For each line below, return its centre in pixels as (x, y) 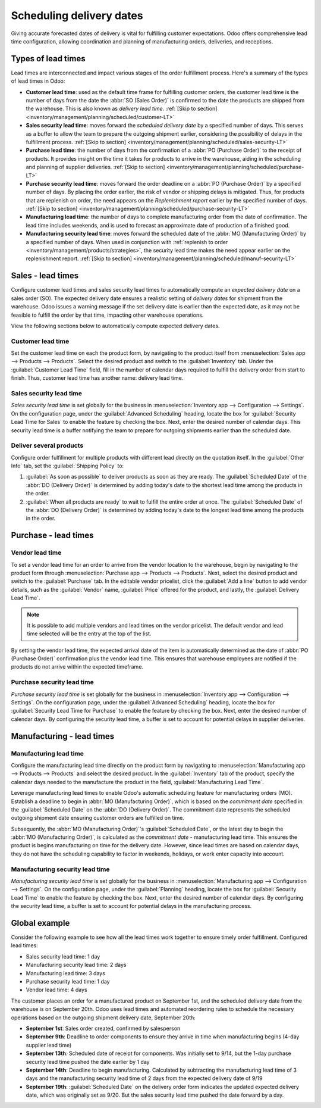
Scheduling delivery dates (77, 15)
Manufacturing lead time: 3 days (65, 973)
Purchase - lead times (53, 536)
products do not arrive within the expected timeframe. (77, 667)
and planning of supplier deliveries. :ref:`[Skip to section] (95, 167)
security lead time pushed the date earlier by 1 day (88, 1062)
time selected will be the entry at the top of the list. (89, 633)
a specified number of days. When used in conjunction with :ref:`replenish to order (127, 242)
